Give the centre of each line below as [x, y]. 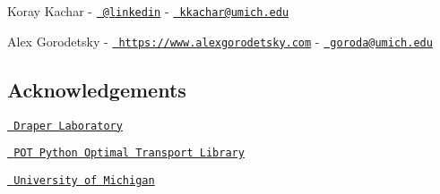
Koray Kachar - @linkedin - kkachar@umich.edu [148, 11]
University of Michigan [84, 180]
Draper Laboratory [68, 126]
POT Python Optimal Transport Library [129, 153]
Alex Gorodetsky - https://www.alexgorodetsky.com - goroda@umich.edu [220, 41]
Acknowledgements [97, 89]
